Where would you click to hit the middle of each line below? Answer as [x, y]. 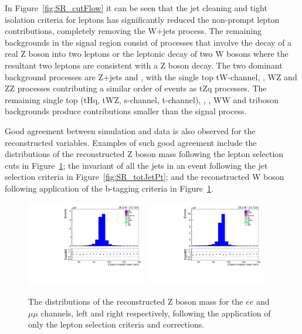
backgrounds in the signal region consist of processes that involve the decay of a [148, 42]
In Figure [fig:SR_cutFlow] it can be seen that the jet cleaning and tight [136, 8]
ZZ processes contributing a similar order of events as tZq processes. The [136, 88]
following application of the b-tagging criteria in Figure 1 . [109, 188]
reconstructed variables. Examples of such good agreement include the [131, 142]
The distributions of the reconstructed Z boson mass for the [136, 301]
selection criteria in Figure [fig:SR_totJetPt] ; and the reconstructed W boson [145, 177]
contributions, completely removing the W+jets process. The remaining [133, 31]
